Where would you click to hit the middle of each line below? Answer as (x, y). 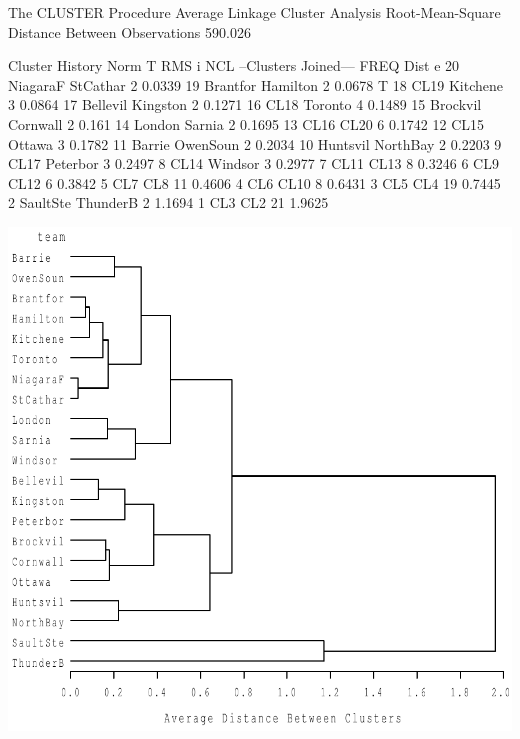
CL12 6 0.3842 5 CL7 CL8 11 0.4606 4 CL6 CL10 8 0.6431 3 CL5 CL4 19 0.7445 (254, 182)
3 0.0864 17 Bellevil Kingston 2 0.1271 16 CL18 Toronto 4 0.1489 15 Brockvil (245, 104)
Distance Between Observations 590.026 (129, 31)
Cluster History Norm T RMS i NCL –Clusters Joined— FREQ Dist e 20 (234, 65)
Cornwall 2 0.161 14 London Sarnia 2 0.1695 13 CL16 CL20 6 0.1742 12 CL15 (246, 123)
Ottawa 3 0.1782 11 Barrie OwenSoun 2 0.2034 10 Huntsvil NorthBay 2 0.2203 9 (255, 143)
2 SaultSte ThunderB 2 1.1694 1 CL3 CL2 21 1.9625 (168, 202)
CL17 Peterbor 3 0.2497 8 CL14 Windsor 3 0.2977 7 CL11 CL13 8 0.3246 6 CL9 (253, 163)
